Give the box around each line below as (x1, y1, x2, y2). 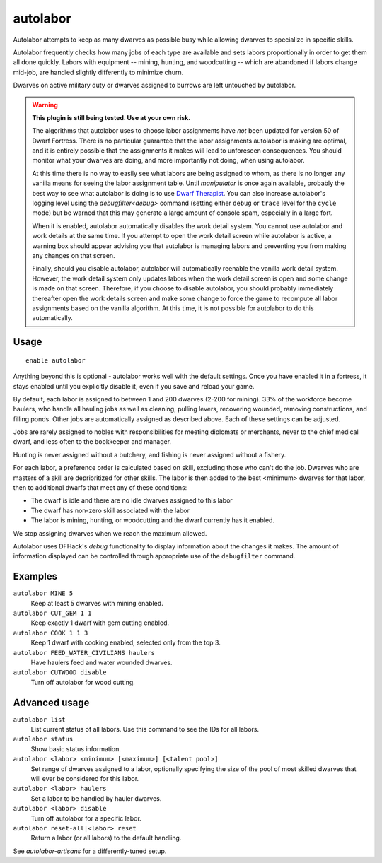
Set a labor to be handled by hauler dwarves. (30, 794, 162, 802)
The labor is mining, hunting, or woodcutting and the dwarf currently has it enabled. (30, 516, 275, 524)
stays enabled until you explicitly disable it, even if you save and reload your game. (13, 382, 255, 390)
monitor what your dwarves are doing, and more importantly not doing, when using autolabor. (32, 156, 305, 165)
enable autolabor (25, 356, 86, 364)
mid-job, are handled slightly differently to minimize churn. (13, 68, 184, 76)
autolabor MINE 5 (13, 589, 74, 597)
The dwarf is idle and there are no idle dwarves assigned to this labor (30, 496, 233, 505)
